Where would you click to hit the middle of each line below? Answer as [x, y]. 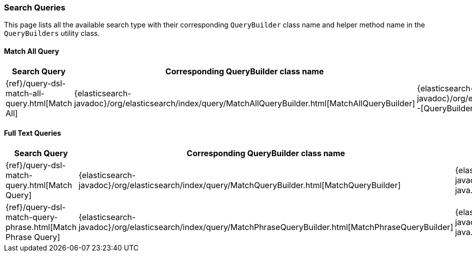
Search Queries [35, 7]
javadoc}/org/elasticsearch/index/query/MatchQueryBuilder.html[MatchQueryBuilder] [240, 185]
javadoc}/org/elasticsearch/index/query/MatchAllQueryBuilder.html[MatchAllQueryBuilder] [244, 103]
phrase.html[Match [41, 227]
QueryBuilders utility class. [52, 33]
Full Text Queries [33, 133]
